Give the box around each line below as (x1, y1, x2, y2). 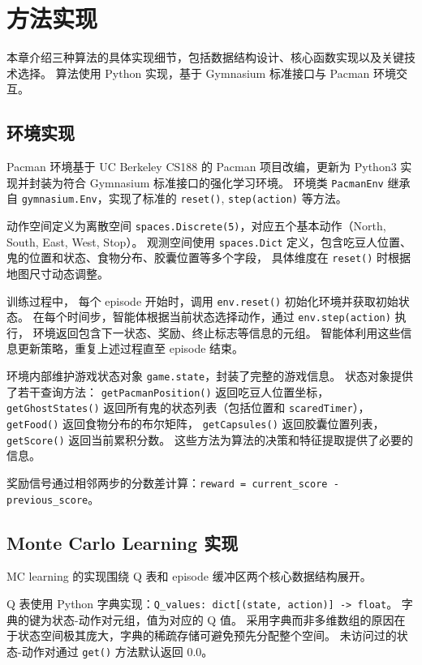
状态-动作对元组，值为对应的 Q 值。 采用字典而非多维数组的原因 (51, 611, 394, 628)
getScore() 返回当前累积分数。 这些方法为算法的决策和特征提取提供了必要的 (6, 431, 413, 448)
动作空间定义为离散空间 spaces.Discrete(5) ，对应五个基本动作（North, (6, 217, 386, 234)
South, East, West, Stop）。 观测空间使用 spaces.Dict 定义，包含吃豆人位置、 (6, 233, 412, 250)
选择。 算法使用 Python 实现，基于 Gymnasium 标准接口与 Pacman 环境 (17, 64, 397, 81)
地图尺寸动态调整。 (6, 264, 109, 281)
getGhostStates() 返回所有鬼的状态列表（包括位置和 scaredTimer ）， (6, 399, 370, 416)
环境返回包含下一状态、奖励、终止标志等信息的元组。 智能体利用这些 (32, 324, 401, 341)
